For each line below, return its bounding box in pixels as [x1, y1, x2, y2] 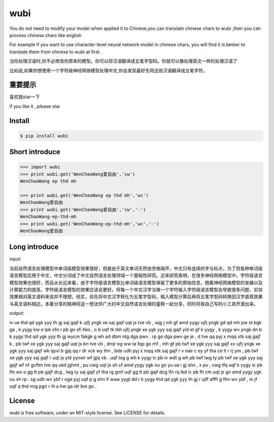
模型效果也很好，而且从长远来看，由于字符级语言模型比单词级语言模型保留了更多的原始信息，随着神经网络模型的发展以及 [9, 279, 263, 286]
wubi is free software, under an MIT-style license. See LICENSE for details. [9, 409, 166, 415]
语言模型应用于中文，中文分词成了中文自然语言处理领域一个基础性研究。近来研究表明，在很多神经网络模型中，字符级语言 [9, 273, 263, 279]
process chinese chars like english [9, 32, 82, 38]
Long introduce [9, 243, 59, 251]
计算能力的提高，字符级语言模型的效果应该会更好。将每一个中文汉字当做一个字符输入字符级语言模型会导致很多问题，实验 [9, 286, 263, 292]
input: [9, 256, 22, 262]
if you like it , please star [9, 103, 60, 109]
